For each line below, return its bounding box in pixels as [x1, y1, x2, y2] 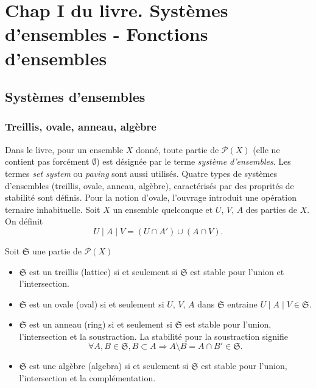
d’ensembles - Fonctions [5, 21, 208, 46]
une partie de [32, 244, 82, 257]
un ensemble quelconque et [113, 203, 213, 215]
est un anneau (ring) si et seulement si [29, 318, 172, 331]
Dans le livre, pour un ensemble [5, 143, 124, 156]
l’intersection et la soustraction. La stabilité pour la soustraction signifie [19, 329, 288, 342]
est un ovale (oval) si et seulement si [29, 297, 164, 310]
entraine [227, 297, 258, 310]
